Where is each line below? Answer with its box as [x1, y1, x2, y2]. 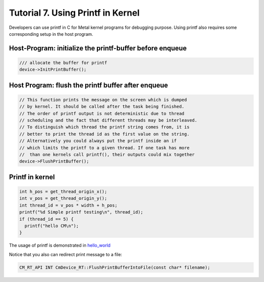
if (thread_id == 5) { [19, 216, 74, 222]
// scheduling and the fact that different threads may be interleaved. [19, 117, 198, 123]
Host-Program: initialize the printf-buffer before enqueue [9, 44, 187, 52]
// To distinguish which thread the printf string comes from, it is [19, 124, 190, 130]
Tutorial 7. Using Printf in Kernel [9, 7, 140, 18]
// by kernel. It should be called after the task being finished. [19, 104, 185, 110]
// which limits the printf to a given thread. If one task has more [19, 145, 190, 150]
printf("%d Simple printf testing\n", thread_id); [19, 210, 144, 215]
